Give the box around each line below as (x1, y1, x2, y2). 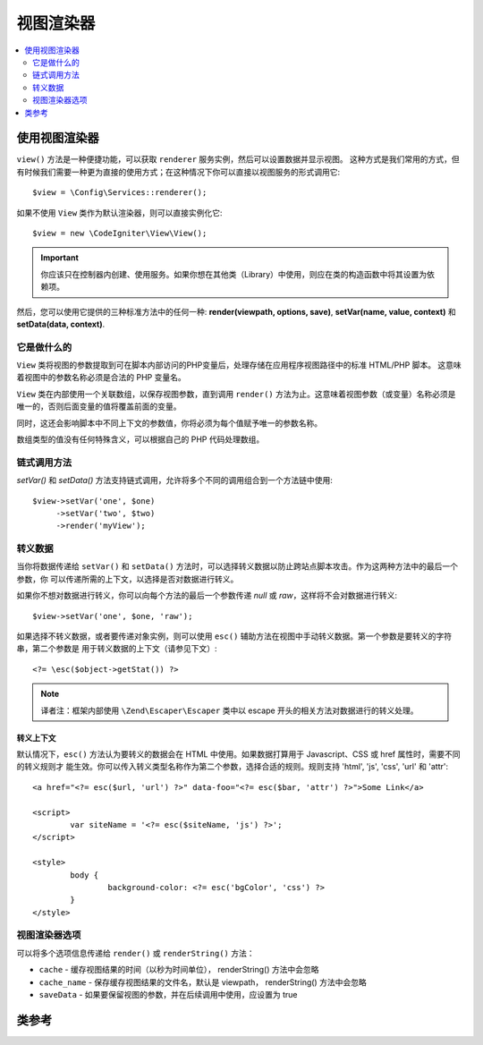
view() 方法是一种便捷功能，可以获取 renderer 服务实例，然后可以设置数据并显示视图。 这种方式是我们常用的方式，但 (16, 154, 460, 165)
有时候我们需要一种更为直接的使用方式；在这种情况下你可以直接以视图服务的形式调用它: (16, 166, 341, 177)
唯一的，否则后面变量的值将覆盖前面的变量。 (16, 401, 182, 412)
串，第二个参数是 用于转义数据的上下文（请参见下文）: (16, 643, 217, 654)
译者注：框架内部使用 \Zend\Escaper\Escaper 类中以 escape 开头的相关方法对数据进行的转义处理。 (40, 705, 419, 716)
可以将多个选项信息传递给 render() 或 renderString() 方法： (16, 947, 255, 958)
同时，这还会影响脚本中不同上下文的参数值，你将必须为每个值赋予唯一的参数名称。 (16, 417, 322, 429)
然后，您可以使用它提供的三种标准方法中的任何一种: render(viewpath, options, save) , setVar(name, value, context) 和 (16, 306, 456, 317)
